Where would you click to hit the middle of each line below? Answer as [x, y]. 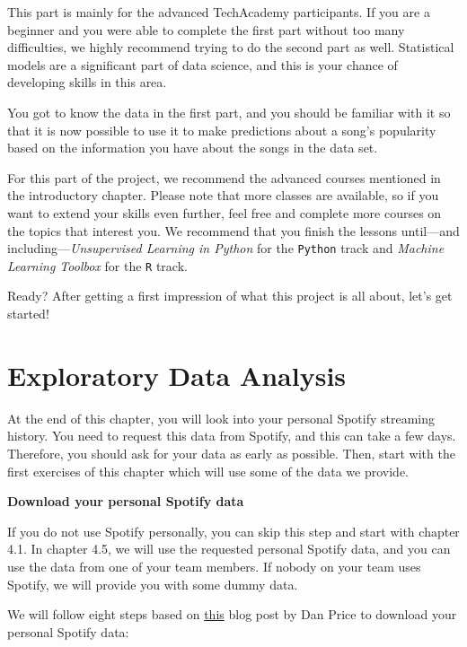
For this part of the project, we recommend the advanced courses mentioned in [224, 177]
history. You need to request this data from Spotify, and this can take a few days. [232, 436]
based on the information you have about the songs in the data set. [193, 148]
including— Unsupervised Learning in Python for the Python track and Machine [226, 248]
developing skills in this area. [87, 82]
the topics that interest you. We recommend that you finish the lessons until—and [233, 230]
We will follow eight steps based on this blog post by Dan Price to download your [232, 614]
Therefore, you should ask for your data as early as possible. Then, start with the [231, 453]
